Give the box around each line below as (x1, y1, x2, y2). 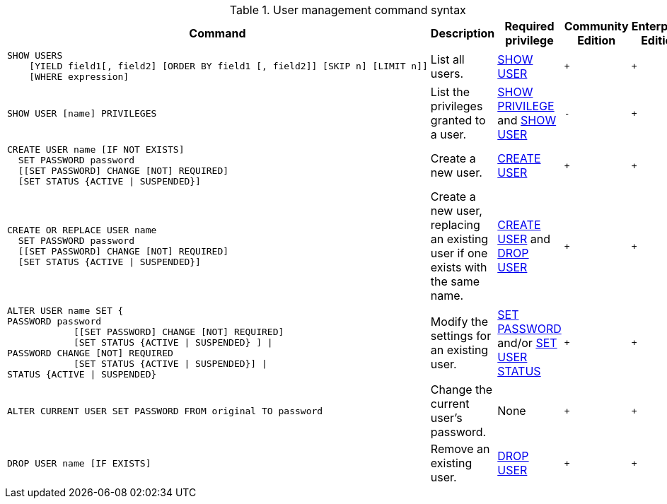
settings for (430, 328, 492, 343)
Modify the (430, 314, 488, 329)
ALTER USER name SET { (7, 305, 124, 316)
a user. (430, 127, 467, 141)
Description (430, 26, 495, 40)
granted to (430, 113, 486, 127)
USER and (497, 232, 551, 246)
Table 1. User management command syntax (229, 3, 466, 17)
